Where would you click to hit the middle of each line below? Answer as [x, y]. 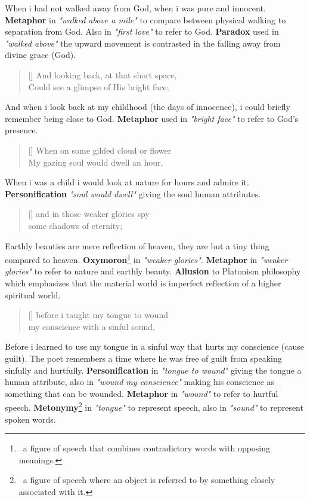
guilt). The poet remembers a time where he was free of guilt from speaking [143, 358]
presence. [21, 130]
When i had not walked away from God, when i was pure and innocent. [135, 8]
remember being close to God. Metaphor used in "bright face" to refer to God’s [152, 118]
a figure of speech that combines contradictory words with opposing [147, 448]
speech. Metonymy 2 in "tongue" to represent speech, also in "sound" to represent [154, 406]
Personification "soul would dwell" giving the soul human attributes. [133, 193]
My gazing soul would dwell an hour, [96, 162]
